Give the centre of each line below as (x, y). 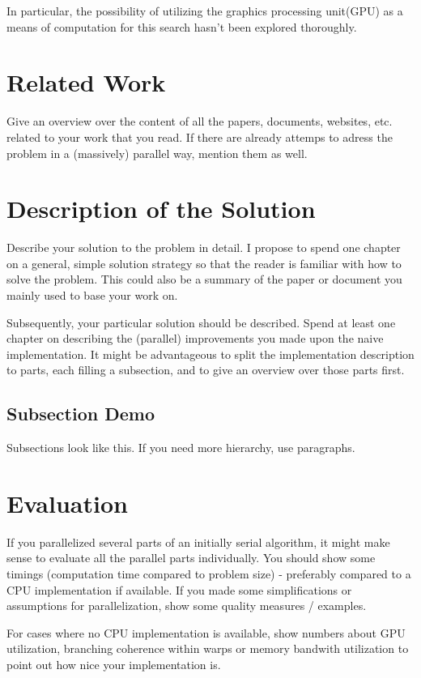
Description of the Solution (161, 209)
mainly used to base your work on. (92, 295)
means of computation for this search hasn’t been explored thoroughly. (182, 26)
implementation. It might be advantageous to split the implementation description (210, 354)
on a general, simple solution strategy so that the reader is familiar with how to (204, 263)
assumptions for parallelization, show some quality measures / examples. (187, 606)
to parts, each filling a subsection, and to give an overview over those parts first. (206, 370)
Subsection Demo (81, 414)
